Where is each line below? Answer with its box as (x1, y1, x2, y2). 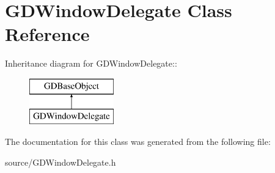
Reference (5, 21, 90, 46)
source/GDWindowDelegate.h (5, 155, 116, 168)
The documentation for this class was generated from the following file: (5, 135, 271, 148)
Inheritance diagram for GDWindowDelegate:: (5, 57, 177, 70)
